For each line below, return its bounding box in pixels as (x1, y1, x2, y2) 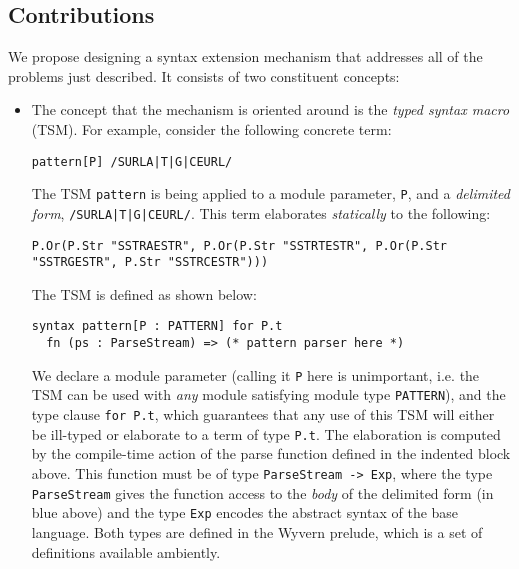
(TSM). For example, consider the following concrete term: (31, 118, 392, 139)
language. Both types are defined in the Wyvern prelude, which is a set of (31, 521, 483, 542)
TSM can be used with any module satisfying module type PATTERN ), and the (31, 384, 506, 405)
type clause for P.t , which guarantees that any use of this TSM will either (31, 404, 495, 425)
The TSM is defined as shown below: (31, 283, 257, 304)
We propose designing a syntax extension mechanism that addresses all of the (8, 46, 483, 67)
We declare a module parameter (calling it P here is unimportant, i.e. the (31, 364, 480, 385)
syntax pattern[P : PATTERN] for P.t (31, 319, 283, 334)
